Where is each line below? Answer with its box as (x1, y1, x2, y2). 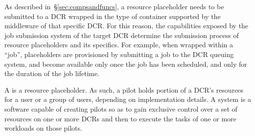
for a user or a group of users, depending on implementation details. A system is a (4, 94, 251, 104)
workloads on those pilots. (4, 123, 82, 133)
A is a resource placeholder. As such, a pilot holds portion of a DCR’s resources (4, 84, 244, 95)
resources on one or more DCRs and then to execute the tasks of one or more (4, 113, 236, 123)
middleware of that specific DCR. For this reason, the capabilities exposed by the (4, 20, 249, 31)
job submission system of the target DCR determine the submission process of (4, 30, 239, 40)
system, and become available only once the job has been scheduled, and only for (4, 58, 247, 69)
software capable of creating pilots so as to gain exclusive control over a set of (4, 103, 237, 114)
